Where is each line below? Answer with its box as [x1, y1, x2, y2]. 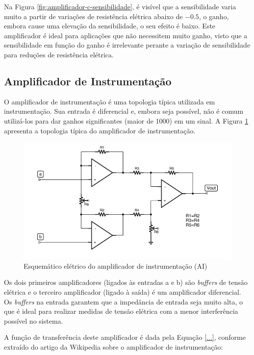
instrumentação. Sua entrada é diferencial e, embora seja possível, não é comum [4, 106, 244, 116]
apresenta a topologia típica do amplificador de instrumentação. [4, 125, 196, 135]
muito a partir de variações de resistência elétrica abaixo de [4, 11, 183, 21]
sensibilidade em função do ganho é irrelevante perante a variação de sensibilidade [4, 40, 251, 50]
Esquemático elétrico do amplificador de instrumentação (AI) [24, 260, 207, 271]
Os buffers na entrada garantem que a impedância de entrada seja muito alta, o [4, 296, 243, 306]
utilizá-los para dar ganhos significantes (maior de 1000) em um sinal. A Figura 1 [4, 115, 249, 126]
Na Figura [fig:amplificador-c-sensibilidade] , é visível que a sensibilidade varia [4, 1, 236, 11]
